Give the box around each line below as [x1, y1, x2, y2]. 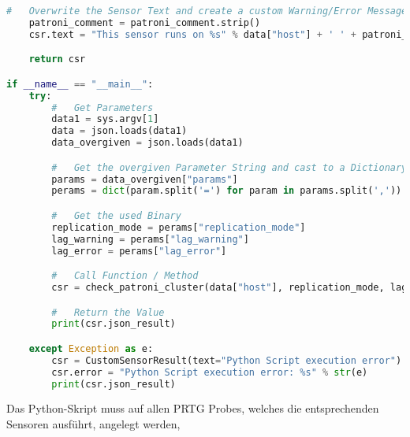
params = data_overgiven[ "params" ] [51, 173, 238, 185]
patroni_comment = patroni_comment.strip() [28, 17, 261, 28]
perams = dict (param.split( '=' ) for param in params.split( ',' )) [51, 185, 402, 197]
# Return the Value [51, 306, 165, 318]
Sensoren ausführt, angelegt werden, [6, 416, 181, 432]
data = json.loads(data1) [51, 125, 188, 137]
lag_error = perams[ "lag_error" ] [51, 245, 227, 257]
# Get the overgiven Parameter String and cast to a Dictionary [51, 161, 408, 173]
